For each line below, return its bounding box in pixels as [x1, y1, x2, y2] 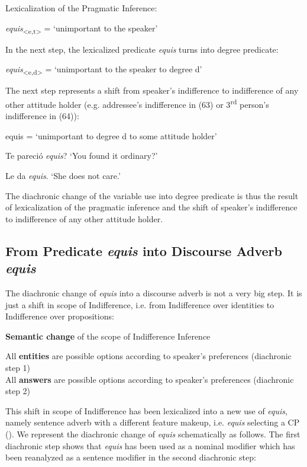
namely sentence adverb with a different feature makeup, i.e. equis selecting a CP [5, 416, 300, 428]
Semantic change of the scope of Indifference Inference [5, 330, 211, 342]
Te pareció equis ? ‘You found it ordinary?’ [5, 149, 158, 162]
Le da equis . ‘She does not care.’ [5, 169, 121, 182]
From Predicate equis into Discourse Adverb [5, 241, 282, 260]
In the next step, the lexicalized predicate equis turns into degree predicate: [5, 43, 279, 55]
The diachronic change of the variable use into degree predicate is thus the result [5, 189, 299, 201]
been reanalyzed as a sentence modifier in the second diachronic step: [5, 451, 256, 463]
